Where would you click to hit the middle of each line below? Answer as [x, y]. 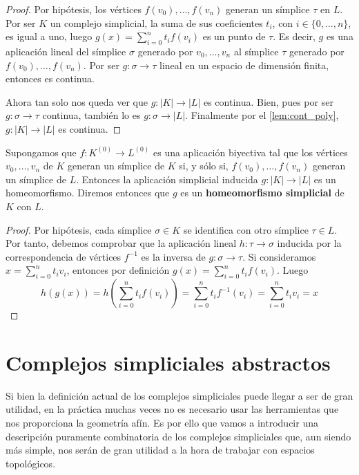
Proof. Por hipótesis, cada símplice [79, 229]
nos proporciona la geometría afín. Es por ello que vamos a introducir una [162, 422]
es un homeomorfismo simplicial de [262, 193]
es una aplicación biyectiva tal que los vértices [250, 152]
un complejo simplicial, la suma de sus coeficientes [156, 22]
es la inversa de [173, 256]
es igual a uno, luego [49, 36]
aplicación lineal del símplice [66, 51]
